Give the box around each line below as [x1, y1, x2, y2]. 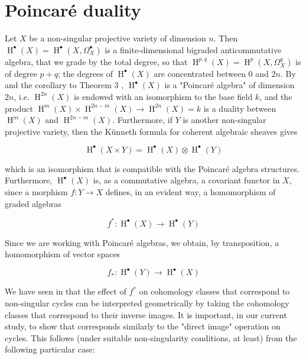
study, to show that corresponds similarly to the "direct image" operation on [5, 320, 281, 332]
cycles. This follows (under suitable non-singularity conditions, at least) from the [5, 331, 297, 344]
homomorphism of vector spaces [5, 248, 121, 260]
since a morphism [5, 185, 68, 198]
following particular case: [5, 343, 95, 355]
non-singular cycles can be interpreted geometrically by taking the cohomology [5, 296, 289, 309]
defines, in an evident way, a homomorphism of [105, 185, 276, 198]
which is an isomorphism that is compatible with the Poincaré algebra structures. [5, 162, 300, 174]
